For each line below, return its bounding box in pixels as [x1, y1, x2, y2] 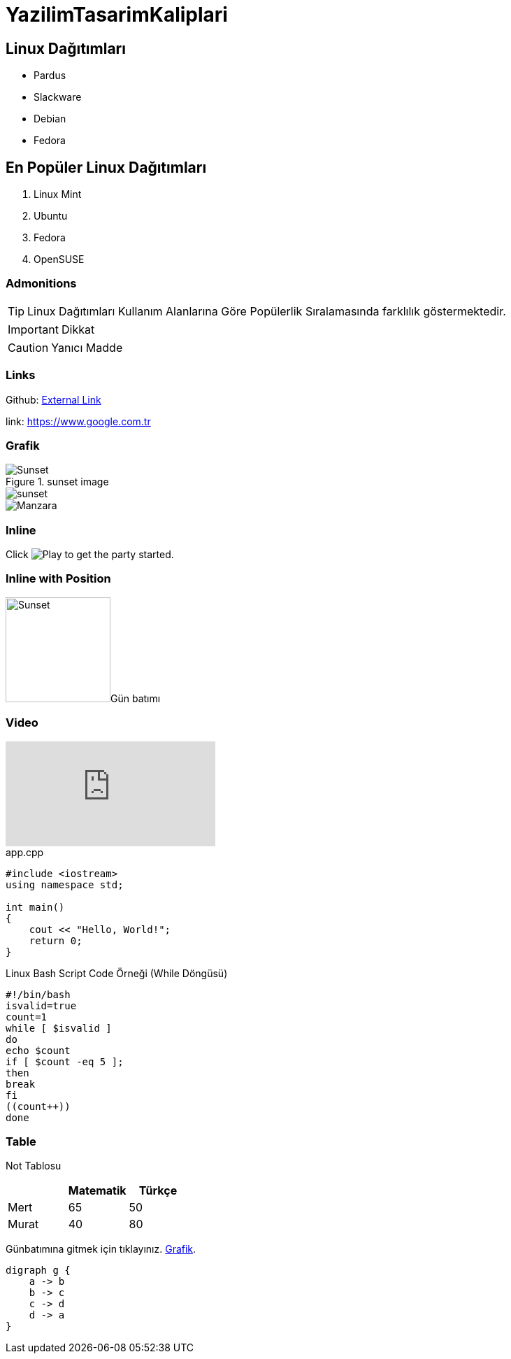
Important [8, 322, 59, 336]
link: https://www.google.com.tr [6, 415, 151, 427]
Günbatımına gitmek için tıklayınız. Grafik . [6, 1243, 196, 1255]
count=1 [6, 1011, 48, 1023]
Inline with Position [6, 571, 111, 586]
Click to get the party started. [6, 548, 174, 561]
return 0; [29, 934, 82, 946]
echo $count [6, 1044, 71, 1056]
